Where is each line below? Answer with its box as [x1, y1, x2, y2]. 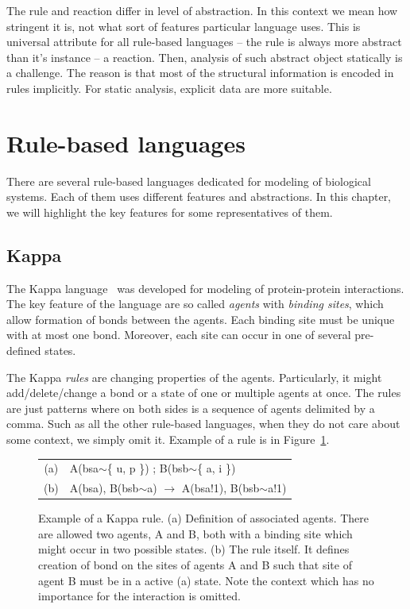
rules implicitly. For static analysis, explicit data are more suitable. [6, 79, 332, 96]
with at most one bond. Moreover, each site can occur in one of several [6, 326, 351, 343]
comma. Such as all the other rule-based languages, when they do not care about [6, 415, 400, 432]
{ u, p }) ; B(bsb [106, 460, 189, 476]
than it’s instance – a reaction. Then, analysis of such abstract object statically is [6, 48, 403, 65]
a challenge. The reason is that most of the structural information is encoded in [6, 64, 394, 81]
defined [6, 342, 41, 359]
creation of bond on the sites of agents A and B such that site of [38, 557, 352, 573]
